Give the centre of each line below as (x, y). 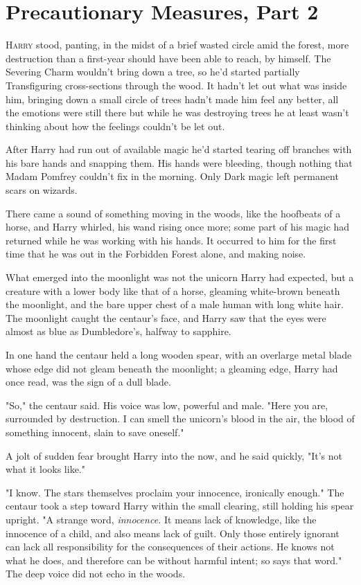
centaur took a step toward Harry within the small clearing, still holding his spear (180, 506)
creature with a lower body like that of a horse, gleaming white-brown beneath (173, 290)
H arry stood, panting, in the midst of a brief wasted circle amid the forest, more (177, 45)
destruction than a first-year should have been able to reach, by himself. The (168, 58)
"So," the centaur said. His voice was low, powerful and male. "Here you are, (167, 405)
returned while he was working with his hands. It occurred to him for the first (171, 240)
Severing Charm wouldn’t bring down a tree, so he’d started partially (153, 72)
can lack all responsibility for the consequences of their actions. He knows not (170, 547)
